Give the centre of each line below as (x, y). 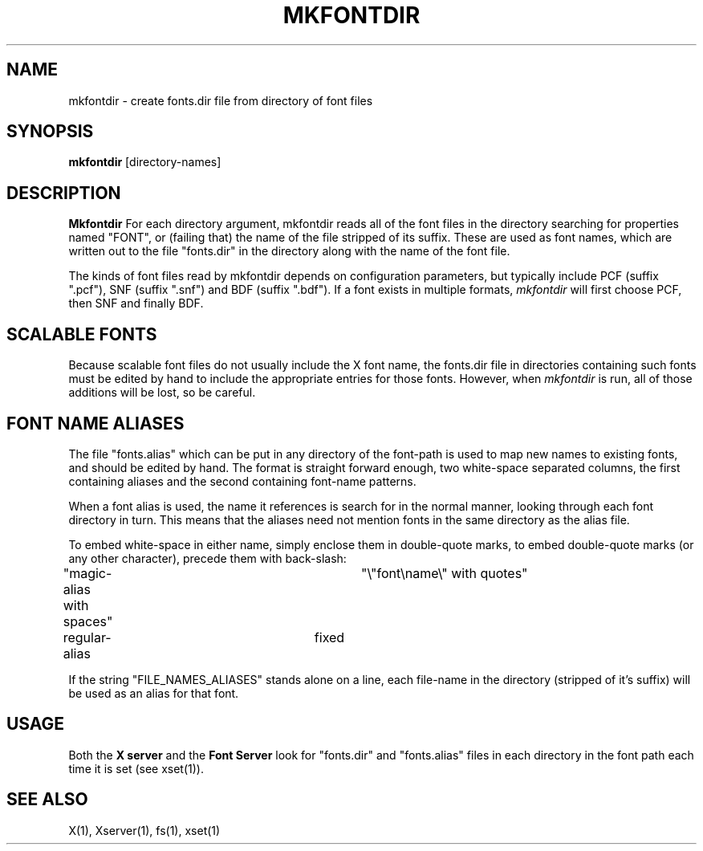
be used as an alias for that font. (154, 693)
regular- (87, 637)
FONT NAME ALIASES (95, 423)
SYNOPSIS (50, 132)
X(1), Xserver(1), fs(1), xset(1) (144, 830)
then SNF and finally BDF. (136, 303)
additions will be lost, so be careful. (162, 393)
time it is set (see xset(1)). (136, 768)
